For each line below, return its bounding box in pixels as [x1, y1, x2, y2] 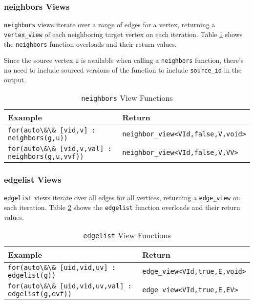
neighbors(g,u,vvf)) [8, 152, 84, 161]
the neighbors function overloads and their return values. [4, 38, 177, 49]
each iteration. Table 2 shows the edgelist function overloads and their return [4, 202, 240, 212]
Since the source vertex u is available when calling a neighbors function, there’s [4, 55, 244, 65]
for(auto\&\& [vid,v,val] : [8, 145, 112, 153]
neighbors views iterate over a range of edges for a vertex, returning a [4, 19, 215, 30]
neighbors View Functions [81, 92, 173, 104]
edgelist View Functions [83, 229, 171, 241]
